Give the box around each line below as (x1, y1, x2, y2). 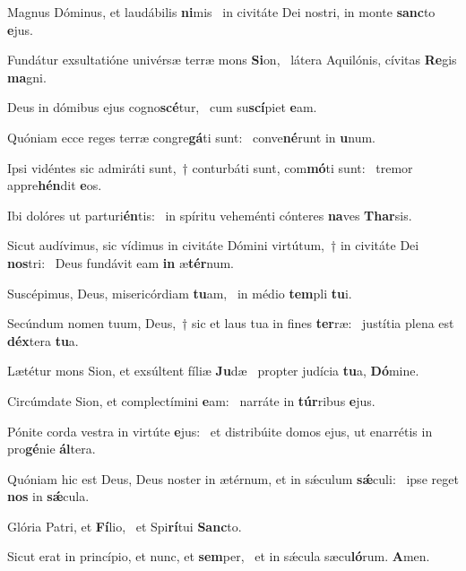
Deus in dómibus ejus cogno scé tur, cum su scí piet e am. (7, 98, 317, 117)
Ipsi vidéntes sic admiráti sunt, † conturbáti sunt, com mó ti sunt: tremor (7, 158, 413, 177)
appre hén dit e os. (7, 176, 102, 195)
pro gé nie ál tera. (7, 439, 96, 458)
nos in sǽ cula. (7, 487, 90, 506)
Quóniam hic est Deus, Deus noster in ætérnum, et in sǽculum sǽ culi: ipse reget (7, 469, 459, 488)
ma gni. (7, 67, 47, 86)
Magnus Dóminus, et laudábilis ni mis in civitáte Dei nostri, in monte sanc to (7, 3, 436, 21)
